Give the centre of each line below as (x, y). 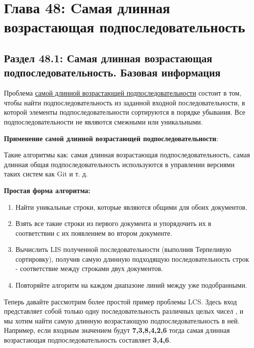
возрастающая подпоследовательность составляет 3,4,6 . (88, 340)
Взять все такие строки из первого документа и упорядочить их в (113, 223)
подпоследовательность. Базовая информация (112, 72)
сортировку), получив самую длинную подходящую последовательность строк (132, 259)
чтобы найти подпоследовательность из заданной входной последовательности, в (125, 102)
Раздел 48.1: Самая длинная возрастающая (108, 58)
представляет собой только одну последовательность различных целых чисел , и (124, 311)
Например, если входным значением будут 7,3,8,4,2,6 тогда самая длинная (117, 330)
